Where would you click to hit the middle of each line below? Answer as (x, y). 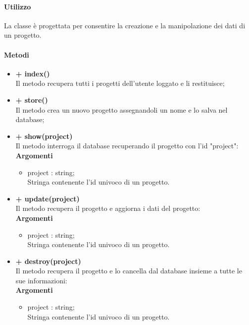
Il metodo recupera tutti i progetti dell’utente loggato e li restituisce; (120, 83)
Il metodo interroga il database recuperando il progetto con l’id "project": (127, 146)
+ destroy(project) (48, 261)
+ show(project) (44, 136)
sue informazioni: (41, 280)
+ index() (33, 73)
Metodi (17, 54)
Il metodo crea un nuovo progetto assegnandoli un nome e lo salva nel (122, 109)
